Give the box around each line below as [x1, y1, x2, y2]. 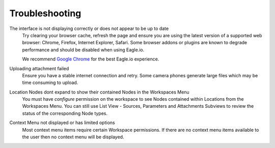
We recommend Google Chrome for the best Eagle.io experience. [22, 56, 159, 62]
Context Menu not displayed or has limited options [9, 120, 115, 126]
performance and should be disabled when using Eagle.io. [22, 46, 145, 53]
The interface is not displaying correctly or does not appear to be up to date [9, 25, 169, 32]
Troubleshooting [9, 8, 81, 19]
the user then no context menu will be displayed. [22, 134, 124, 140]
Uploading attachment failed [9, 65, 69, 71]
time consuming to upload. [22, 79, 78, 86]
